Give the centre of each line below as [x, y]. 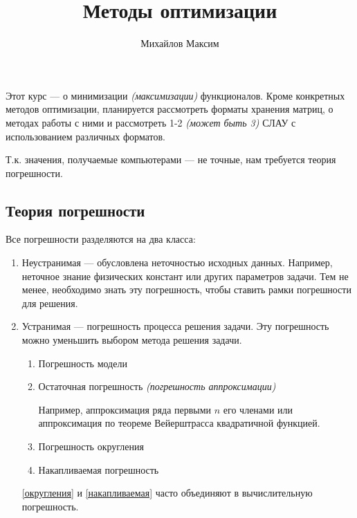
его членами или [258, 409]
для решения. [50, 303]
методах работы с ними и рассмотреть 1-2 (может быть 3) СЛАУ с [151, 122]
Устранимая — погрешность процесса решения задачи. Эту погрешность [175, 326]
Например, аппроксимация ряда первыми [125, 409]
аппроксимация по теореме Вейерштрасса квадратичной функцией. [179, 423]
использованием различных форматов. [85, 136]
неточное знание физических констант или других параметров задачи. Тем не [185, 276]
